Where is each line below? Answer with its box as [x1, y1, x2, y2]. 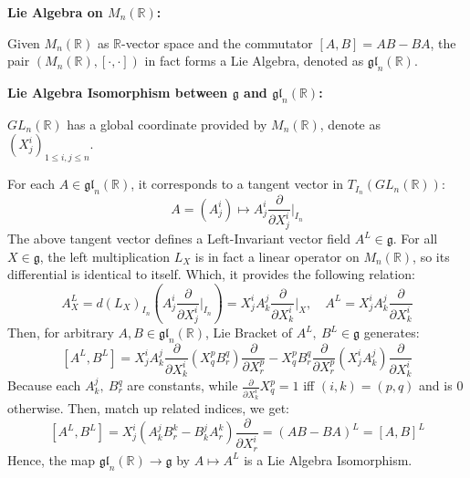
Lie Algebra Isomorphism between [7, 82, 228, 101]
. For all [392, 229, 438, 248]
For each [7, 174, 55, 193]
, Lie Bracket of [205, 323, 292, 342]
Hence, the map [7, 450, 96, 469]
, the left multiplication [39, 246, 171, 265]
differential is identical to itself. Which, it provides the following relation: [7, 265, 415, 284]
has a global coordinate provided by [67, 114, 267, 133]
